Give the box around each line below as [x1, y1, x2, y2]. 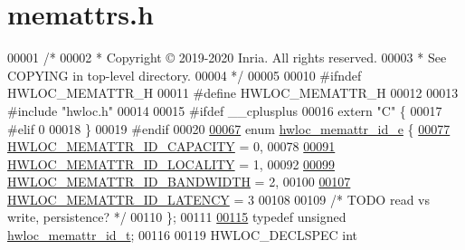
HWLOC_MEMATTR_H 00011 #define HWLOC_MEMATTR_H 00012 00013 [7, 83, 459, 102]
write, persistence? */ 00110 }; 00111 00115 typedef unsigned [7, 207, 346, 226]
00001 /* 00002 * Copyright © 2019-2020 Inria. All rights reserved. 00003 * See [7, 48, 447, 67]
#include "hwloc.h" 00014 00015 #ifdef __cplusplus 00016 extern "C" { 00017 [7, 101, 442, 120]
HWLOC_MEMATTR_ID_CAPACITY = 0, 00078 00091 [7, 137, 336, 156]
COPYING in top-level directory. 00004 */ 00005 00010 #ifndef [7, 65, 362, 84]
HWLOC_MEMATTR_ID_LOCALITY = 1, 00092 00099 [7, 154, 336, 173]
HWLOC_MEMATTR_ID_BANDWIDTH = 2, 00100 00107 [7, 172, 351, 191]
